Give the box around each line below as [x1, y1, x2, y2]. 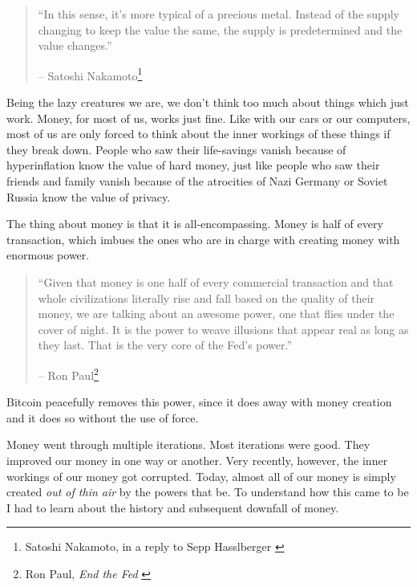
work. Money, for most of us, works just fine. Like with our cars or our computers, [6, 109, 411, 126]
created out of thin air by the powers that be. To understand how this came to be [6, 483, 409, 500]
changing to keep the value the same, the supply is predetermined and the [38, 21, 403, 38]
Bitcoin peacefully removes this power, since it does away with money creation [6, 393, 392, 410]
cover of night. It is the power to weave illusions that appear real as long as [38, 320, 409, 337]
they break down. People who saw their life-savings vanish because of [6, 141, 346, 157]
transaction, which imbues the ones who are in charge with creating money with [6, 230, 400, 247]
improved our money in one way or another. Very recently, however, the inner [6, 451, 388, 468]
